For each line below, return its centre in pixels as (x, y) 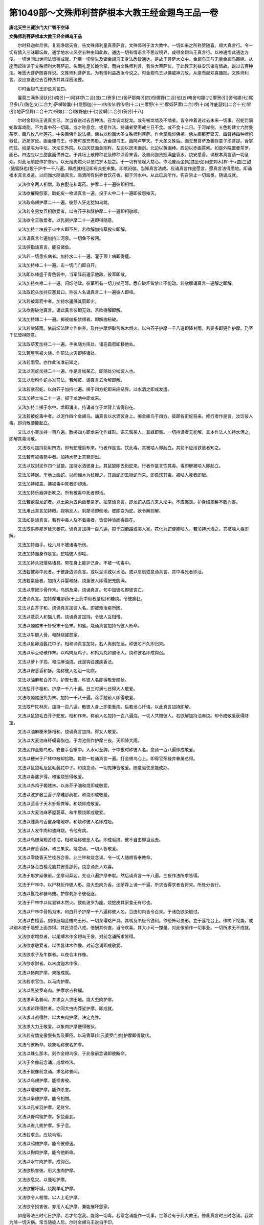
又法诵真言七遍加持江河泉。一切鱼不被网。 (60, 238)
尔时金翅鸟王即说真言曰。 (43, 89)
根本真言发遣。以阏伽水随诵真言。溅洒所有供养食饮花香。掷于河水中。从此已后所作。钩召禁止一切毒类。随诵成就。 (125, 175)
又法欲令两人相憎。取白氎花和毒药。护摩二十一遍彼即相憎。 (77, 184)
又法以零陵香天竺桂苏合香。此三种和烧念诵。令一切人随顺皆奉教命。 (86, 857)
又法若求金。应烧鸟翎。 (41, 1134)
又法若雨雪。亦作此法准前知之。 (50, 362)
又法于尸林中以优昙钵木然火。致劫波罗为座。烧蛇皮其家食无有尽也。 (86, 903)
